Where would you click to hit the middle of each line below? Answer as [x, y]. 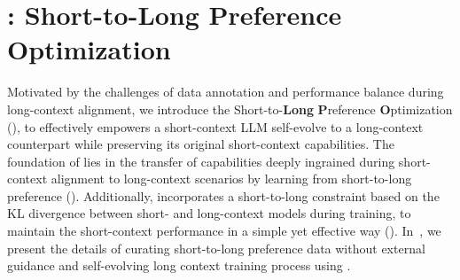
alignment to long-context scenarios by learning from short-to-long [231, 179]
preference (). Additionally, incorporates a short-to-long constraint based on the [223, 195]
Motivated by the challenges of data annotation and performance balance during [226, 92]
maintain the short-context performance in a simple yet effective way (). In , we [224, 231]
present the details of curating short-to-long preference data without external [216, 248]
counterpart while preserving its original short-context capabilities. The [201, 144]
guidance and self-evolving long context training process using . [179, 265]
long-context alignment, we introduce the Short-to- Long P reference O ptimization [230, 109]
